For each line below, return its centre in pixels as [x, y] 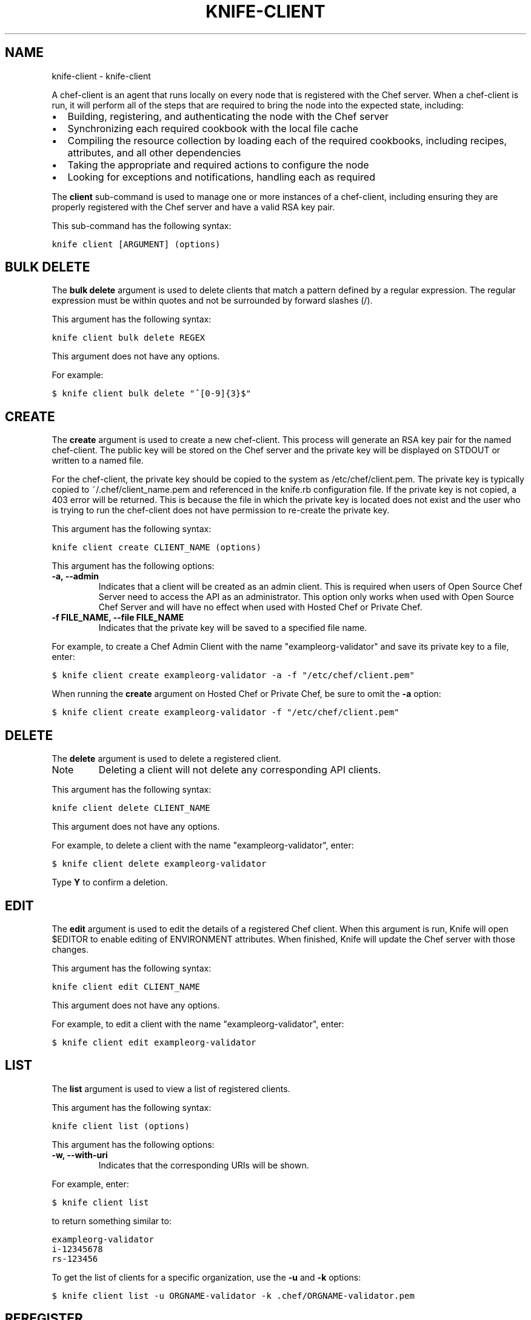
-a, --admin [75, 576]
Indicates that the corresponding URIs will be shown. [204, 1165]
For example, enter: [90, 1184]
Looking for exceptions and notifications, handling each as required [221, 177]
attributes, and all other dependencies [154, 152]
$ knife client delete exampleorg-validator [159, 864]
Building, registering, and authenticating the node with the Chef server [228, 116]
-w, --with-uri [80, 1155]
